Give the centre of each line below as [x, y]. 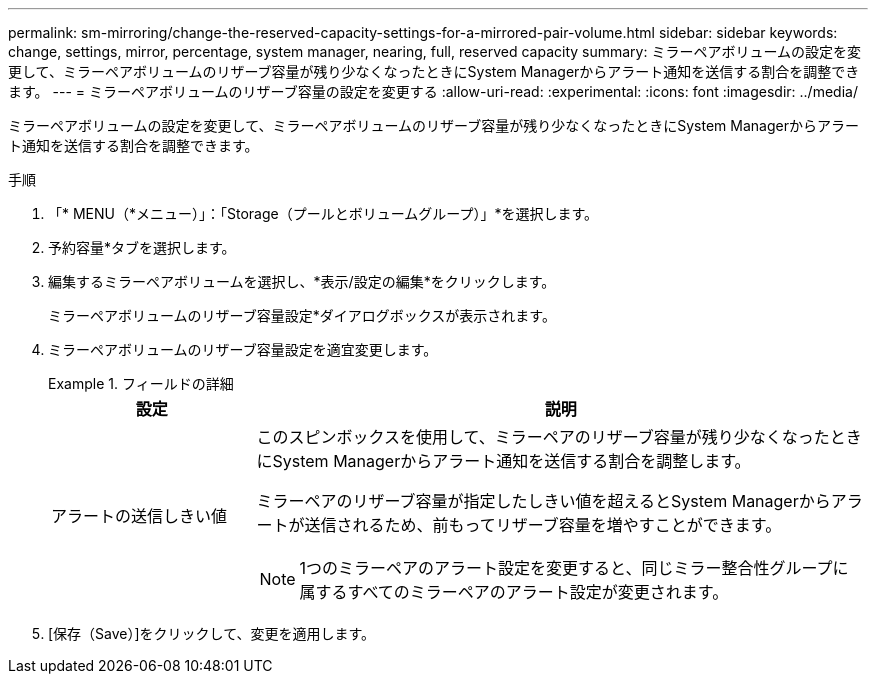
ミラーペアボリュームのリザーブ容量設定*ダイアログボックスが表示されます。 [302, 315]
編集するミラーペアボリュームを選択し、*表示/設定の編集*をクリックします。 [302, 281]
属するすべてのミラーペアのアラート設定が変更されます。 [514, 592]
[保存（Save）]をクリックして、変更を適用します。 [212, 633]
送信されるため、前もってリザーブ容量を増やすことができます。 [543, 525]
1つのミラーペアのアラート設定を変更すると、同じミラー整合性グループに [574, 568]
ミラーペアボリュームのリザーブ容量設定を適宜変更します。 [243, 349]
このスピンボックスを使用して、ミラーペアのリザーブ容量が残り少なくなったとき [559, 437]
